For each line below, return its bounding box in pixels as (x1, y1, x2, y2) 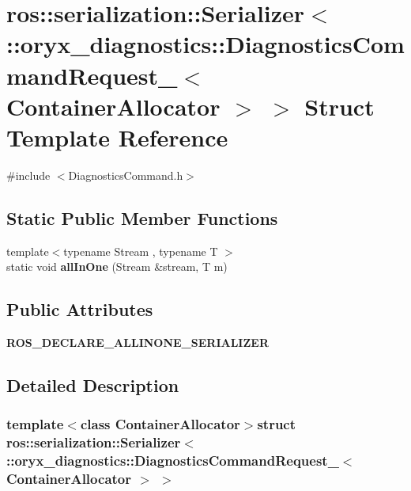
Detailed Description (6, 373, 179, 398)
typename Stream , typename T (63, 242, 218, 259)
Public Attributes (6, 297, 153, 322)
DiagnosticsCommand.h (68, 166, 183, 183)
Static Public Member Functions (6, 205, 278, 230)
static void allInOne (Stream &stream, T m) (6, 258, 228, 275)
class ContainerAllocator (80, 414, 240, 434)
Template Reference (6, 120, 228, 153)
